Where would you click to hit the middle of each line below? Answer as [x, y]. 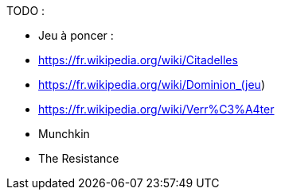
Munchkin [64, 134]
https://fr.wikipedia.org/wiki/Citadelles [138, 60]
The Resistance [79, 158]
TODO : [26, 11]
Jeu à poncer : [76, 35]
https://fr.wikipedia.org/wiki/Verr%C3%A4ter [156, 109]
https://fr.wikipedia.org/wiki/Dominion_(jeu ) [152, 85]
